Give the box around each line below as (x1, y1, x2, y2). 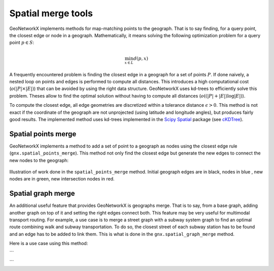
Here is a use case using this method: (9, 240, 88, 247)
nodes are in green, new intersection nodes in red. (9, 176, 115, 182)
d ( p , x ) (133, 55, 149, 61)
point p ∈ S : (9, 40, 35, 46)
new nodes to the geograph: (9, 157, 68, 163)
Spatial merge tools (9, 8, 93, 19)
